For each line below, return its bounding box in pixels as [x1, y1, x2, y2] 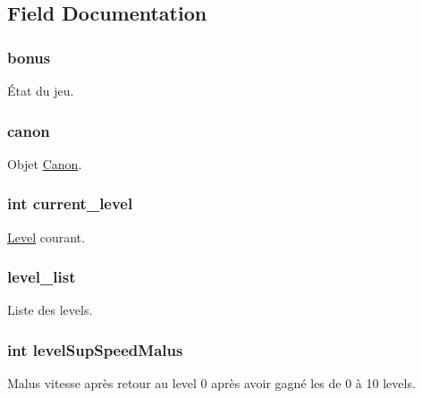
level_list [7, 266, 76, 288]
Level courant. [7, 227, 85, 246]
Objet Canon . [7, 154, 82, 173]
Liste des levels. [7, 301, 93, 319]
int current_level [7, 192, 133, 215]
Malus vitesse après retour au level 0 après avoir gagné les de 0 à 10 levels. [7, 374, 416, 393]
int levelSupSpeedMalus [7, 338, 183, 360]
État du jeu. [7, 81, 74, 99]
